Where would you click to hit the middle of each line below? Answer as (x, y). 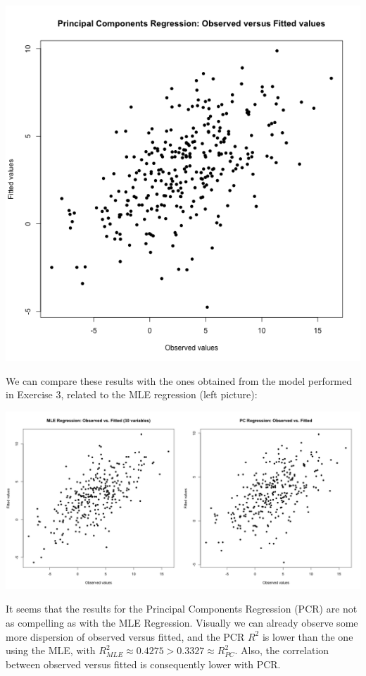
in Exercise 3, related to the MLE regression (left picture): (132, 394)
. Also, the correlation (282, 650)
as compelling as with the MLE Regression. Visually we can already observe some (182, 622)
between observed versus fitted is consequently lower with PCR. (143, 664)
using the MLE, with (51, 650)
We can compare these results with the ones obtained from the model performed (179, 380)
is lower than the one (308, 636)
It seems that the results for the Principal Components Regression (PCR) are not (182, 609)
